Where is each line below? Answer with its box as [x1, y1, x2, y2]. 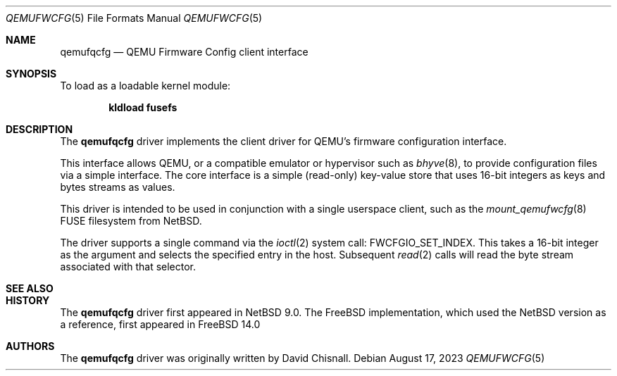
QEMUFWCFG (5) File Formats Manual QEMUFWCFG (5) [6, 12, 263, 24]
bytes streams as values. [60, 181, 175, 193]
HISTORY [6, 294, 50, 306]
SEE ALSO [6, 282, 54, 294]
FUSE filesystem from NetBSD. [60, 215, 202, 227]
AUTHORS [6, 340, 55, 352]
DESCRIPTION [6, 123, 73, 135]
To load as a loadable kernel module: [60, 80, 231, 92]
